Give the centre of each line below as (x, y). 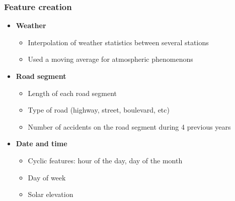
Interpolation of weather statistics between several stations (118, 42)
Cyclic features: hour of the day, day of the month (105, 160)
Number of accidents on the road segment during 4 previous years (129, 126)
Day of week (47, 177)
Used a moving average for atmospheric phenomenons (110, 59)
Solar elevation (51, 194)
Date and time (42, 143)
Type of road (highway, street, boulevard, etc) (99, 110)
